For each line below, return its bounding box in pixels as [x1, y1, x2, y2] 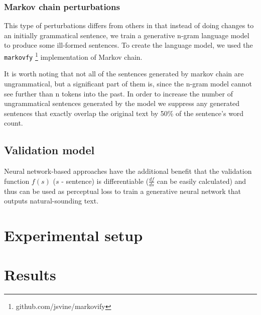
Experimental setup [4, 225, 143, 245]
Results [4, 264, 56, 285]
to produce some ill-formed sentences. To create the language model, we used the [4, 40, 253, 50]
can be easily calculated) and [157, 175, 246, 186]
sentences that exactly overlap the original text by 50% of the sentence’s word [4, 108, 244, 118]
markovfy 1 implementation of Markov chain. [4, 50, 143, 62]
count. [4, 118, 23, 128]
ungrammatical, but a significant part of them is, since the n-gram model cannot [4, 78, 252, 88]
